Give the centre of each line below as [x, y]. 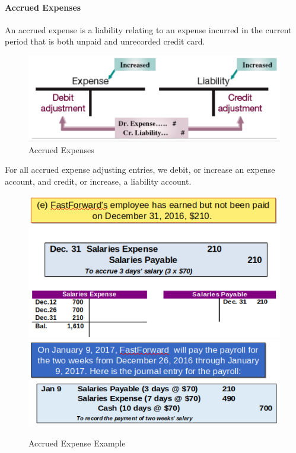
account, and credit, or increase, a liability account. [98, 181]
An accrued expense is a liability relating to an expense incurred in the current [148, 29]
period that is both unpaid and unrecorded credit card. [105, 41]
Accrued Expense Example [77, 443]
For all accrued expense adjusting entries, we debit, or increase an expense [140, 170]
